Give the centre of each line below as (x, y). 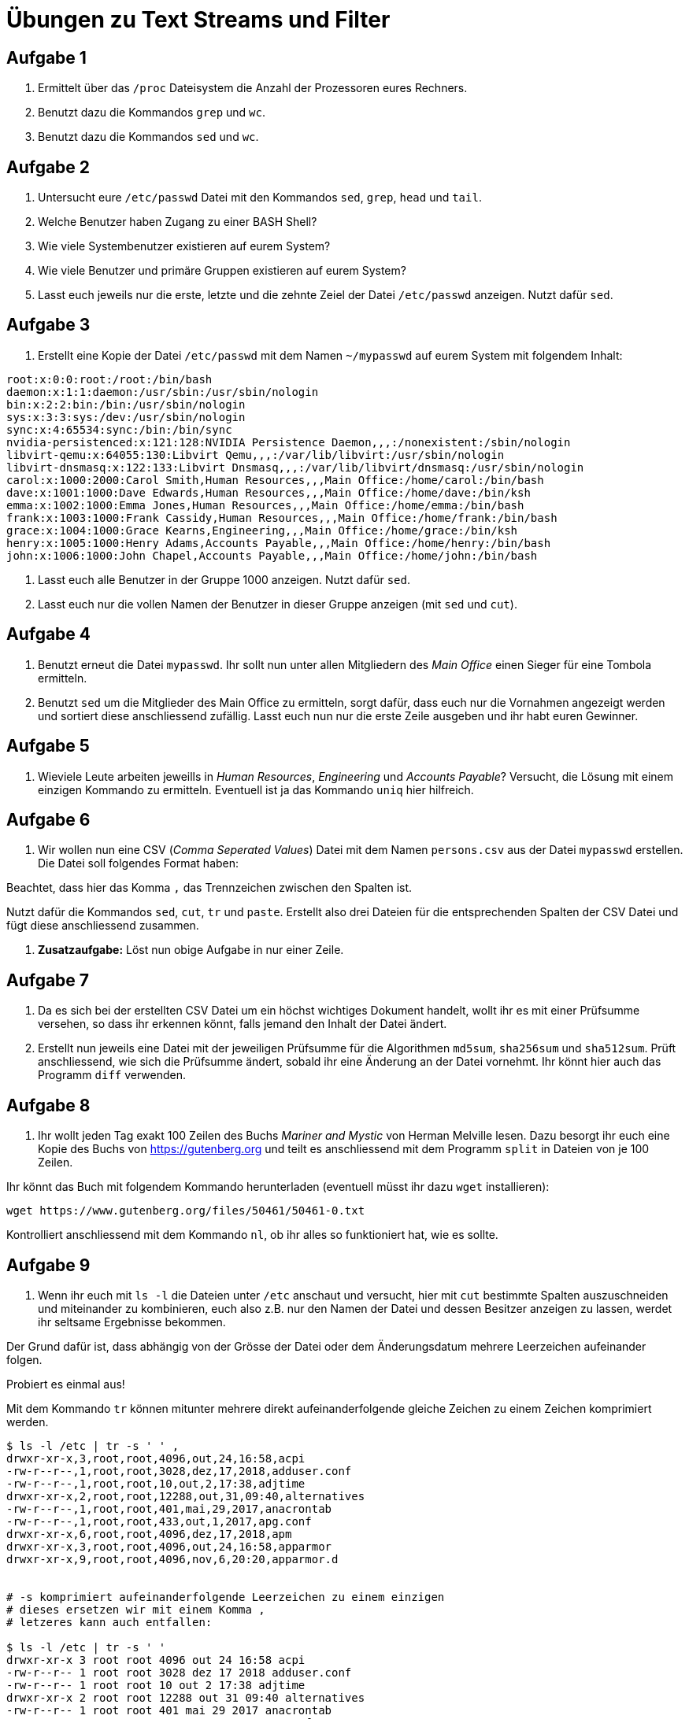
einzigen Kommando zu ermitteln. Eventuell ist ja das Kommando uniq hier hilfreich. (256, 789)
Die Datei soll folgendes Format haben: (139, 863)
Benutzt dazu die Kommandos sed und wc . (148, 137)
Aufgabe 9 (48, 1265)
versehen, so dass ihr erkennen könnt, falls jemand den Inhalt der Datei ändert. (243, 1024)
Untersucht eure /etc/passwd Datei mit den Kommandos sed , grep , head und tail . (260, 198)
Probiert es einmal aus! (66, 1384)
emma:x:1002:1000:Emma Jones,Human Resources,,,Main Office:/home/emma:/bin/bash (265, 505)
